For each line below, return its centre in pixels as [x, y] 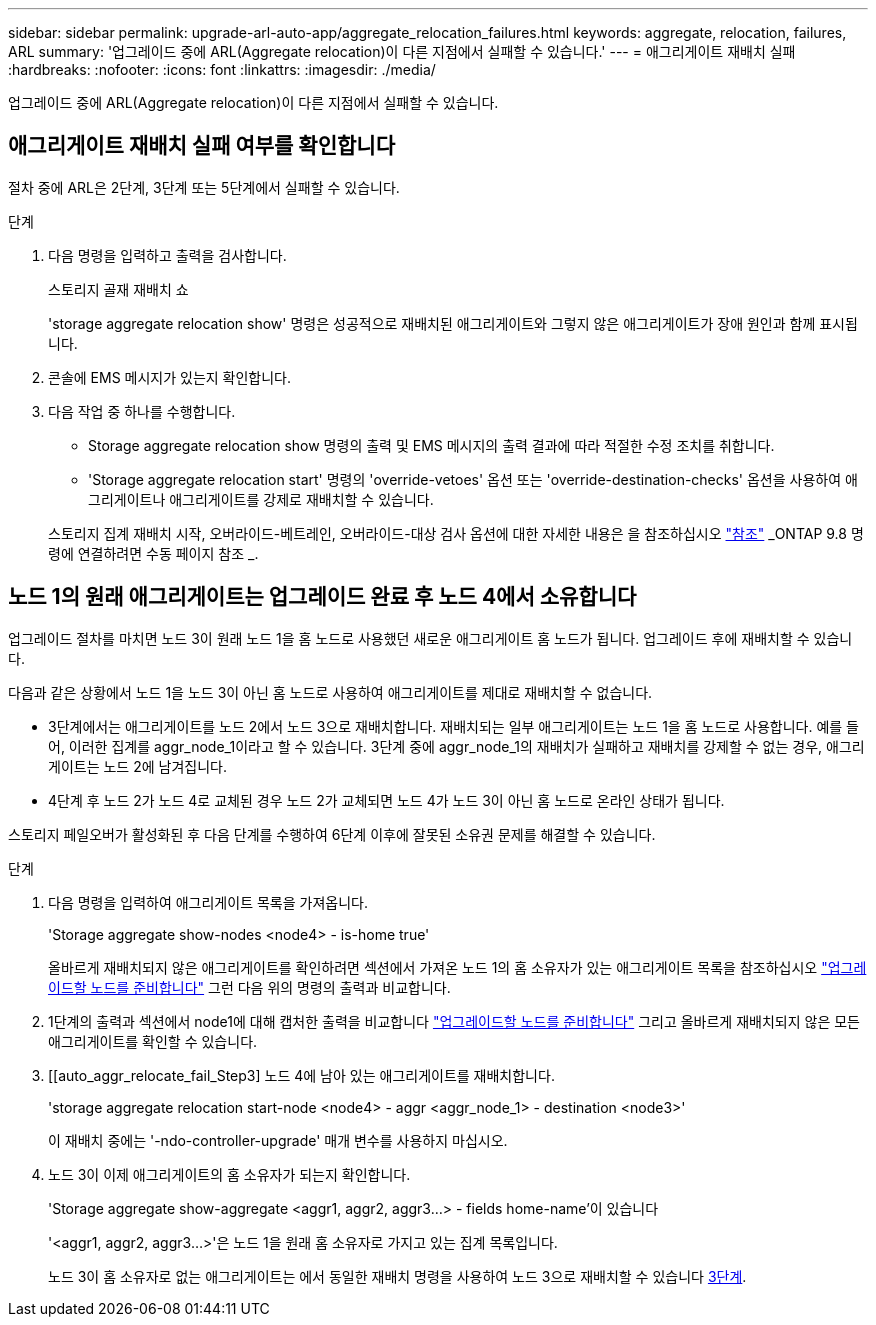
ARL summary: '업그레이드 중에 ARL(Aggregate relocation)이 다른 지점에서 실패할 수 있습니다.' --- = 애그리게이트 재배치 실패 [402, 51]
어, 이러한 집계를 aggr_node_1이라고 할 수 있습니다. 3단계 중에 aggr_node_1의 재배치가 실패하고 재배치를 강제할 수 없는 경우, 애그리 [456, 746]
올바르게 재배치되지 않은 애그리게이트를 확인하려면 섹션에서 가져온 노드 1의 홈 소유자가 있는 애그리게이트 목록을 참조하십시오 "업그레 [457, 967]
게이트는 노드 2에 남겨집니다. [137, 766]
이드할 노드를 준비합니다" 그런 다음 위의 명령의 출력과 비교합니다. [249, 987]
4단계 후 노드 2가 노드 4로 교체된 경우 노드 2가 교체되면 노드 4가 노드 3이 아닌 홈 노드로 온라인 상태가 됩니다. [386, 800]
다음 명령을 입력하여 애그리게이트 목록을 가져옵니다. [208, 902]
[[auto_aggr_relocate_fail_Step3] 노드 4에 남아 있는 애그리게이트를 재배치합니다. [301, 1075]
